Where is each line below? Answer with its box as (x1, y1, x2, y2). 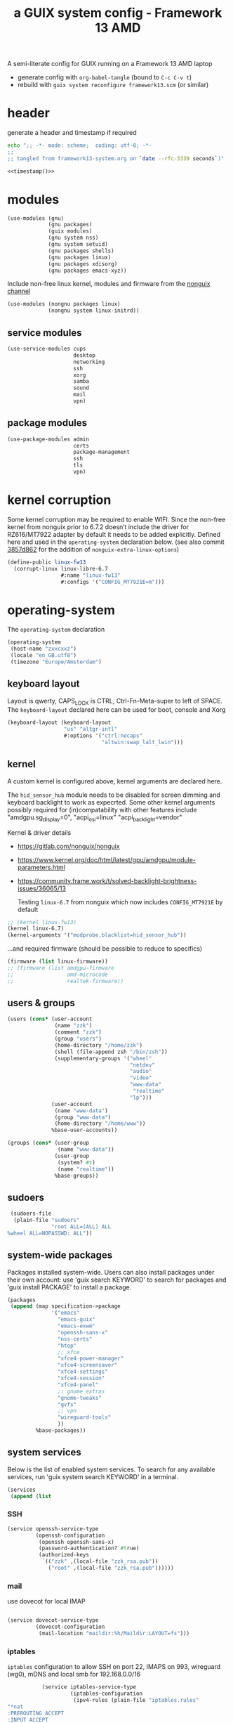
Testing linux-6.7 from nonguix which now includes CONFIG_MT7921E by (17, 897, 223, 906)
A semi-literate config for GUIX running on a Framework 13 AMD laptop (7, 60, 213, 68)
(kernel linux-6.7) (7, 925, 65, 932)
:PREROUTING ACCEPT (7, 1710, 65, 1717)
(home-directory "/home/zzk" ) (54, 1041, 142, 1048)
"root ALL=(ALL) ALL (51, 1223, 112, 1230)
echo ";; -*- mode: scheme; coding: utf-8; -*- (7, 142, 152, 149)
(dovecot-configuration (35, 1623, 105, 1631)
